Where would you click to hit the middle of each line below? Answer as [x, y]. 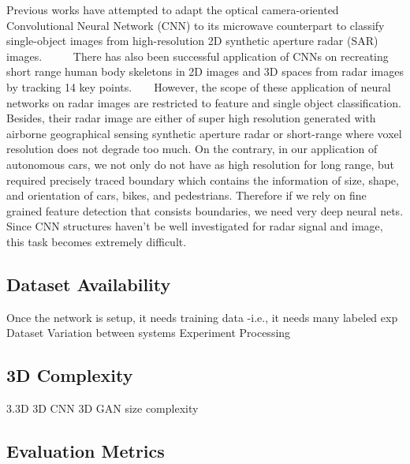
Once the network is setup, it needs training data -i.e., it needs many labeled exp [202, 317]
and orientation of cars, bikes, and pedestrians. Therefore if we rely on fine [186, 195]
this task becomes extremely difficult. [97, 241]
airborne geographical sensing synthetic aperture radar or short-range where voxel [204, 133]
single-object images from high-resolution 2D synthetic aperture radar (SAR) [192, 41]
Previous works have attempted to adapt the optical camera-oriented [173, 9]
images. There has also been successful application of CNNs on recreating [198, 56]
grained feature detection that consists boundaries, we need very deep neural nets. [205, 210]
